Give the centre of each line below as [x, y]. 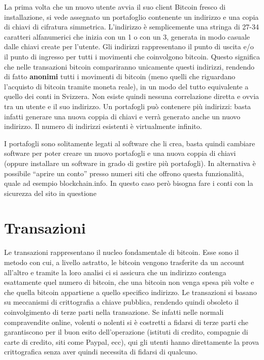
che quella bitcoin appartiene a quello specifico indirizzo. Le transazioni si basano [130, 292]
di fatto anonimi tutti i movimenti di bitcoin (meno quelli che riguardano [120, 76]
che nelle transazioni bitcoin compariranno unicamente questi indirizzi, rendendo [129, 66]
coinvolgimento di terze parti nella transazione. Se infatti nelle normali [114, 312]
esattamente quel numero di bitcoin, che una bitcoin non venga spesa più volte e [129, 282]
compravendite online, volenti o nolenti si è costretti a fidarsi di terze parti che [126, 322]
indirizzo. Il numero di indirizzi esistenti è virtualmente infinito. [103, 126]
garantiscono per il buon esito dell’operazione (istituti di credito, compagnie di [126, 332]
